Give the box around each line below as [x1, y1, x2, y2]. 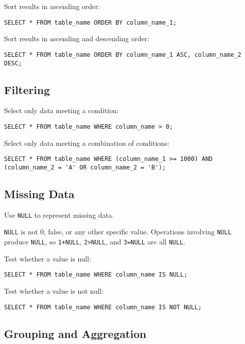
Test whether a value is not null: [4, 285, 104, 296]
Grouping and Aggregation [4, 325, 147, 341]
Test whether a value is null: [4, 253, 91, 264]
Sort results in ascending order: [4, 1, 100, 11]
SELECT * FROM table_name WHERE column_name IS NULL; [4, 271, 188, 279]
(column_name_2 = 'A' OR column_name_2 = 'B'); [4, 163, 166, 171]
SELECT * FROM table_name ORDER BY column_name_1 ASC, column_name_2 [4, 51, 241, 58]
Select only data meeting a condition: [4, 105, 119, 116]
